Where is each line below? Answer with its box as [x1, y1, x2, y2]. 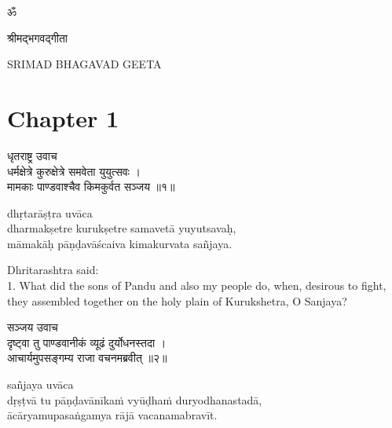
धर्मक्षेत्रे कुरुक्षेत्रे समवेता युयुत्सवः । [7, 163, 141, 179]
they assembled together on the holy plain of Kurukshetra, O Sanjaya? [7, 292, 347, 309]
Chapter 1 [7, 101, 119, 134]
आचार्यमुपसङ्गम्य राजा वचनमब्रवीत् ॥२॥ [7, 349, 167, 366]
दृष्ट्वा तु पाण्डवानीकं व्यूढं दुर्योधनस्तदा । [7, 334, 167, 350]
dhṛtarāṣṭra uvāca [7, 204, 93, 221]
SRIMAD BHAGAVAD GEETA [7, 56, 162, 72]
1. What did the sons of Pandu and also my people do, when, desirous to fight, [7, 277, 387, 294]
